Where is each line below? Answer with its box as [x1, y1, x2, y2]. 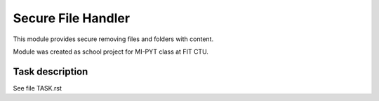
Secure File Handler [13, 10, 130, 26]
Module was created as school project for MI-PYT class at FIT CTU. [13, 47, 208, 56]
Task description [13, 65, 88, 77]
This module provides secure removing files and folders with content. [13, 35, 214, 43]
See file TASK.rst [13, 84, 62, 92]
